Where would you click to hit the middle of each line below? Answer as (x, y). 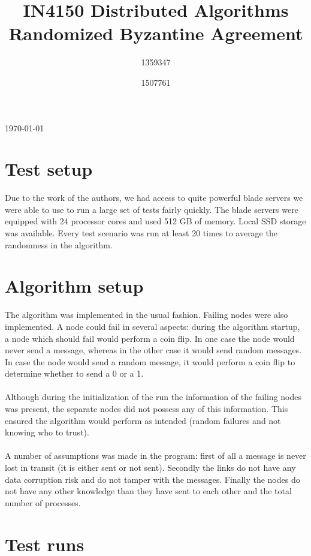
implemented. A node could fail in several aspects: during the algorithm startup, (153, 326)
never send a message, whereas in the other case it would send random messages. (153, 350)
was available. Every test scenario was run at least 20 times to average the (141, 233)
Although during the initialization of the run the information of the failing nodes (153, 397)
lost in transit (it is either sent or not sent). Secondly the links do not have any (150, 468)
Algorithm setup (74, 286)
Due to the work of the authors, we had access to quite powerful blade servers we (154, 198)
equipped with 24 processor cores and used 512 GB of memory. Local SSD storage (155, 221)
